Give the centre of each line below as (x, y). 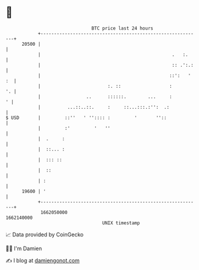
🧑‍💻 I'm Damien (24, 248)
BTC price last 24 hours (122, 28)
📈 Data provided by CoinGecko (45, 235)
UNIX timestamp (121, 223)
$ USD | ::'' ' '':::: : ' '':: (86, 118)
